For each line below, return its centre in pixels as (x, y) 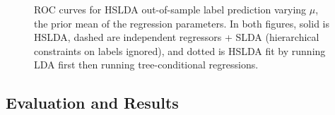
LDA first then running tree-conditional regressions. (146, 65)
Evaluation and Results (92, 103)
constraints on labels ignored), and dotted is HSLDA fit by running (180, 50)
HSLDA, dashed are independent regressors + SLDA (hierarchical (177, 37)
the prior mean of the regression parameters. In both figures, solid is (182, 23)
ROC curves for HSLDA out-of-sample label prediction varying (170, 9)
